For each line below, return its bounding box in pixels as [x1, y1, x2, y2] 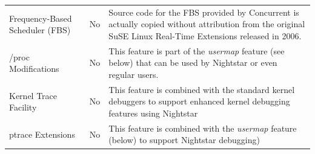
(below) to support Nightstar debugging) [108, 133, 260, 146]
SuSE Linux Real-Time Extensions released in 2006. [108, 29, 302, 42]
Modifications [9, 62, 59, 75]
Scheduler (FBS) [9, 24, 71, 36]
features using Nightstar [108, 107, 198, 119]
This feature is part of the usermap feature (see [108, 44, 285, 57]
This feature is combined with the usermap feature [108, 121, 297, 134]
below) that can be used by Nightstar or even [108, 56, 277, 69]
